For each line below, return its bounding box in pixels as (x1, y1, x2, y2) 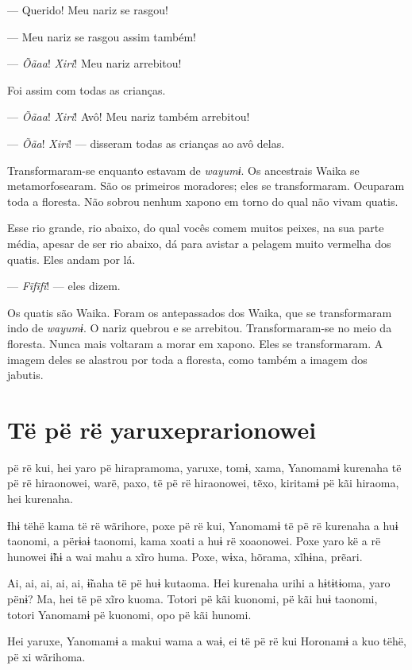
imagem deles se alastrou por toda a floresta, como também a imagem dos (7, 350, 368, 367)
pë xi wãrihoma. (7, 648, 86, 664)
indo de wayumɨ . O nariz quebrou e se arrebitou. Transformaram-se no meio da (7, 320, 392, 336)
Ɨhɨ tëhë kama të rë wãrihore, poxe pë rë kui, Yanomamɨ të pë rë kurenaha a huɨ (7, 517, 399, 533)
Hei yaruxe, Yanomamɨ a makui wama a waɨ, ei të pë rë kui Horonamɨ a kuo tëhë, (7, 633, 406, 649)
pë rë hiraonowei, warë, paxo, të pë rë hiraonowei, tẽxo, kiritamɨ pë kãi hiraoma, (7, 474, 399, 491)
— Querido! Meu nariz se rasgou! (7, 2, 168, 17)
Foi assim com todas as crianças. (7, 81, 166, 98)
